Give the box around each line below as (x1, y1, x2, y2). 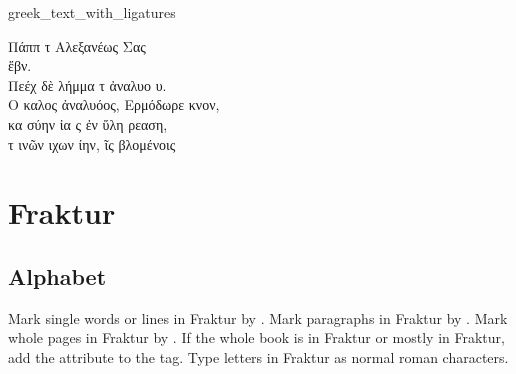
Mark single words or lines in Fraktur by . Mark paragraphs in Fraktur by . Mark (8, 307, 508, 328)
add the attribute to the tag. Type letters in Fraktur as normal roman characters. (8, 346, 509, 367)
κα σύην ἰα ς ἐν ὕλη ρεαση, (8, 113, 168, 134)
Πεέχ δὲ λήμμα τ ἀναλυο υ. (8, 74, 167, 95)
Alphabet (8, 260, 107, 291)
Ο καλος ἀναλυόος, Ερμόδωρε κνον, (8, 94, 220, 115)
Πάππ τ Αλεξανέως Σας (8, 35, 146, 56)
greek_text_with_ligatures (8, 2, 176, 22)
